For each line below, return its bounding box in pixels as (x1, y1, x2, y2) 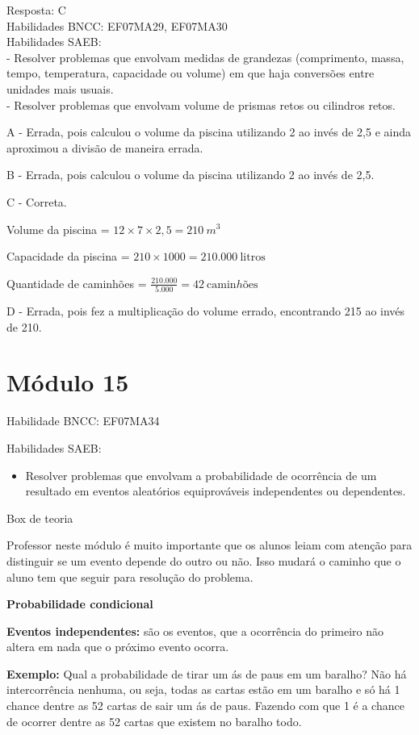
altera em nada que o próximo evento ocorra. (6, 638, 229, 655)
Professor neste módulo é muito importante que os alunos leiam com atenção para (6, 537, 413, 553)
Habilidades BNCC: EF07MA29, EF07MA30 (6, 17, 228, 34)
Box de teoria (6, 509, 73, 526)
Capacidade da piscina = (6, 248, 130, 265)
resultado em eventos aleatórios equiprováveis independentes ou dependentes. (25, 482, 406, 499)
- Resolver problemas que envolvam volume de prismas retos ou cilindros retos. (6, 96, 396, 113)
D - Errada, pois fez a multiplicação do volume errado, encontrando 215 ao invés (6, 303, 405, 319)
